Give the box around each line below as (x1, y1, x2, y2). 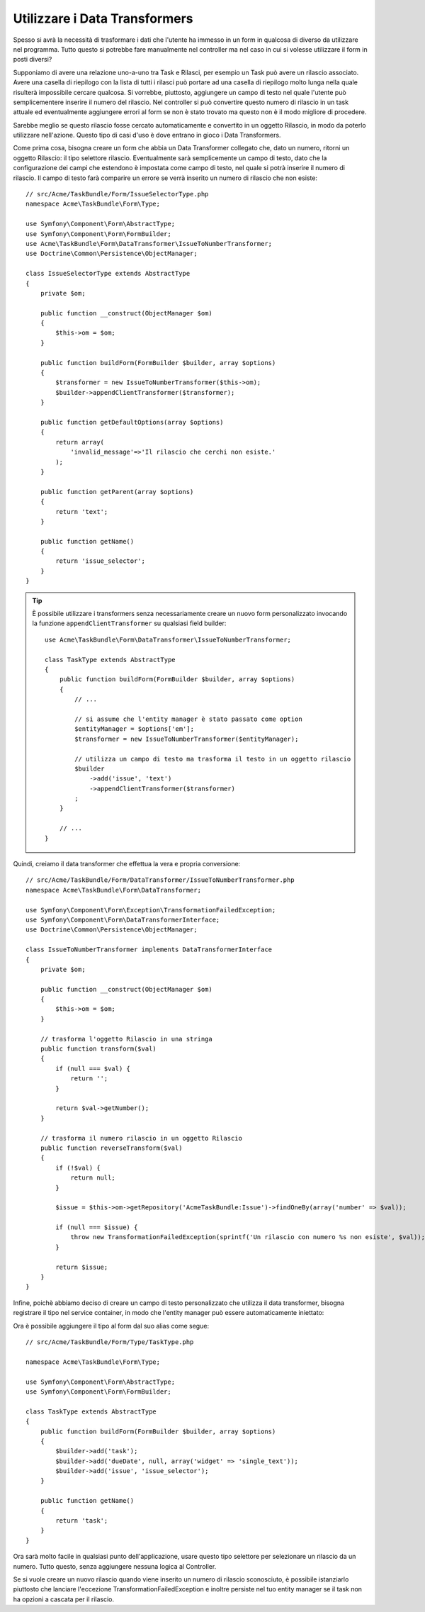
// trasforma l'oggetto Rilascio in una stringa (40, 1035, 212, 1043)
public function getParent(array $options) (40, 488, 194, 496)
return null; (70, 1174, 116, 1182)
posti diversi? (13, 55, 52, 64)
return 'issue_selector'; (55, 557, 145, 565)
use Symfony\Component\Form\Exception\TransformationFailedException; (25, 906, 276, 914)
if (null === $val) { (55, 1064, 131, 1073)
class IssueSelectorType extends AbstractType (25, 269, 191, 278)
